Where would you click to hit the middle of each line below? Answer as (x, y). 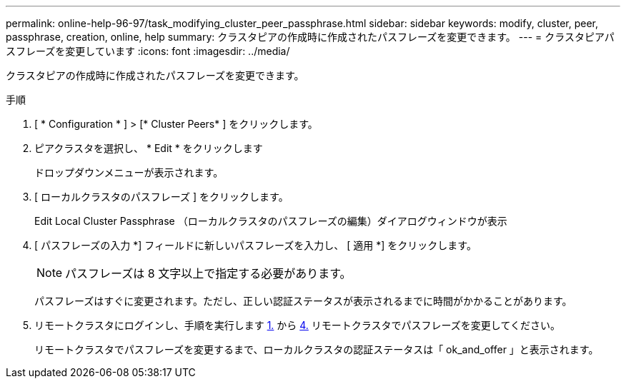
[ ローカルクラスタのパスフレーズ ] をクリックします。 (162, 197)
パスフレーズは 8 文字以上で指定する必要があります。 (208, 273)
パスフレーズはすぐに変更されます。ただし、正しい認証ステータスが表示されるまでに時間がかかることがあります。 (303, 301)
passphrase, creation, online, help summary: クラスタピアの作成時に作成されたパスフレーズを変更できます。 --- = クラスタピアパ (310, 37)
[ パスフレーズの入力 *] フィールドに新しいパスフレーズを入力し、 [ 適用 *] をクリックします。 (255, 245)
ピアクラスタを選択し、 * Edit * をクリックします (149, 148)
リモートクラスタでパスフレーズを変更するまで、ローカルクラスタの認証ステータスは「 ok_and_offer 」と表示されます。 (317, 349)
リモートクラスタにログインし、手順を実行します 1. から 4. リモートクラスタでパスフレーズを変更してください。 (297, 325)
